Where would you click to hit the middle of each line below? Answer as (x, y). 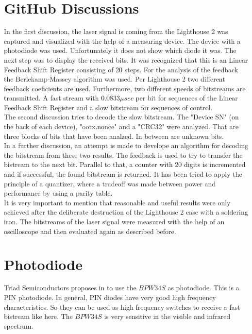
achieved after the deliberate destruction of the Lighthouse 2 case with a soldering (126, 212)
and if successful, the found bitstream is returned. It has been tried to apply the (123, 174)
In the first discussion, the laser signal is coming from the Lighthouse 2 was (116, 31)
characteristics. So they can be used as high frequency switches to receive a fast (122, 307)
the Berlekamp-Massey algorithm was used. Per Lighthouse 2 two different (115, 79)
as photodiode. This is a (203, 288)
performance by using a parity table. (58, 193)
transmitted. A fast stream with (51, 98)
